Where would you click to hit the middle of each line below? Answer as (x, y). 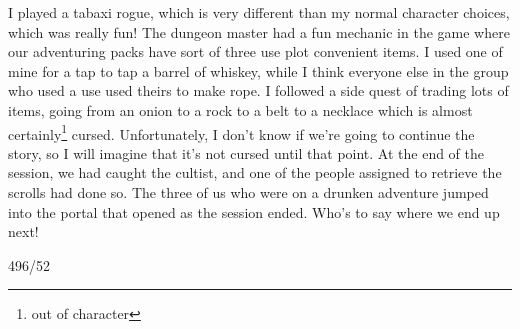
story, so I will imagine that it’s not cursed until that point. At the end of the (246, 152)
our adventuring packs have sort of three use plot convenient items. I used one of (255, 51)
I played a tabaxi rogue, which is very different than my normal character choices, (259, 12)
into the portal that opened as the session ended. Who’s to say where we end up (254, 211)
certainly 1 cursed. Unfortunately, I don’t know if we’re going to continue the (241, 132)
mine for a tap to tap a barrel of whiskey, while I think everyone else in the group (258, 70)
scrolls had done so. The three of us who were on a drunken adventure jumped (248, 192)
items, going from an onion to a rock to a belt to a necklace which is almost (240, 109)
